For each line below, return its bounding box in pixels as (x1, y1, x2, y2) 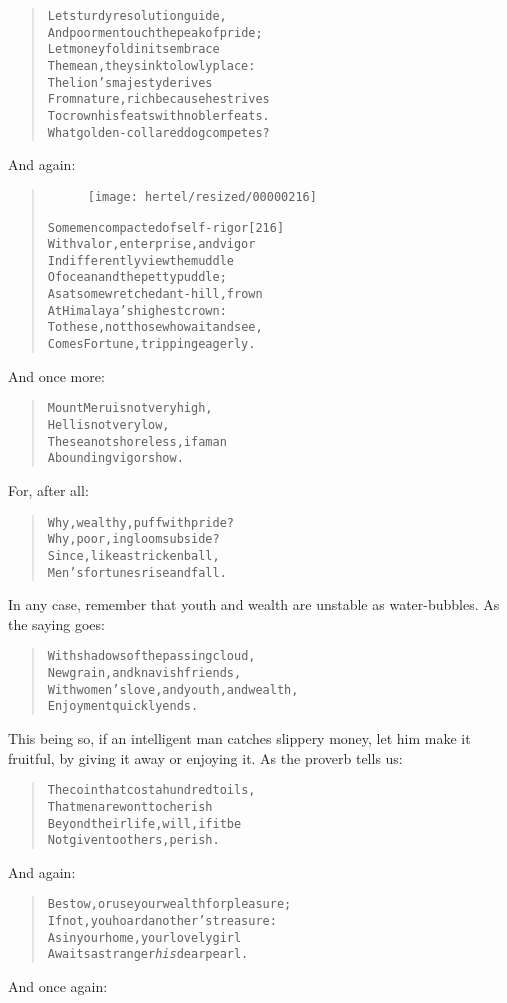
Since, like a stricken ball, (47, 548, 220, 563)
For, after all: (8, 479, 89, 500)
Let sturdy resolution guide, (47, 9, 227, 23)
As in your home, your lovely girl (47, 930, 242, 945)
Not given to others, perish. (47, 833, 220, 848)
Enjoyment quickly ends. (47, 699, 199, 714)
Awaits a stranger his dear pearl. (47, 947, 249, 962)
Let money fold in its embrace (47, 42, 220, 57)
